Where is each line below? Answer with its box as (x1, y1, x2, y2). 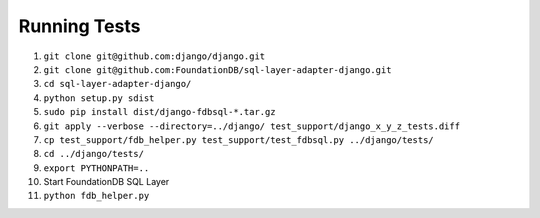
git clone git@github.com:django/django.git (43, 50, 266, 62)
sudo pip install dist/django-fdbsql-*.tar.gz (43, 106, 276, 118)
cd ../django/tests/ (43, 148, 145, 160)
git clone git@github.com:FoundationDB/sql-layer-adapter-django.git (43, 64, 392, 75)
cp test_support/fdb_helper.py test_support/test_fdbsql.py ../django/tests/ (43, 134, 434, 145)
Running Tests (18, 15, 141, 37)
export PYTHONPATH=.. (43, 162, 150, 174)
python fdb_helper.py (43, 190, 150, 202)
